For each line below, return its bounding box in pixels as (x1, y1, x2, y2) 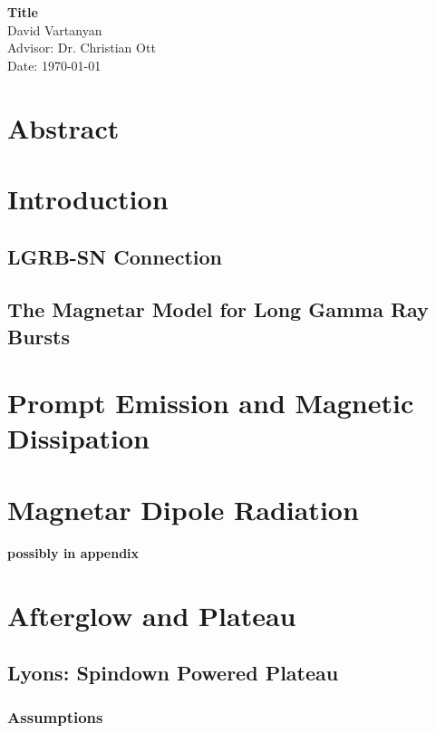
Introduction (7, 179, 169, 217)
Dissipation (7, 420, 150, 457)
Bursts (7, 322, 71, 350)
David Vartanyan (7, 20, 102, 39)
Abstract (7, 109, 120, 146)
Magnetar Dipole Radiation (7, 490, 359, 527)
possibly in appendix (7, 543, 140, 562)
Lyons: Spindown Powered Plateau (7, 659, 339, 687)
